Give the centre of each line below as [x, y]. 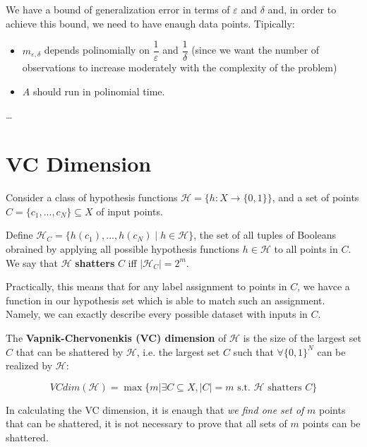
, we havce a [324, 286]
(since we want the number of [255, 50]
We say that [32, 262]
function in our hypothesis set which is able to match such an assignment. [166, 300]
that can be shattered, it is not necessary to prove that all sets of [146, 423]
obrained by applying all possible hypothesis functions [123, 248]
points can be [331, 423]
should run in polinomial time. [99, 91]
